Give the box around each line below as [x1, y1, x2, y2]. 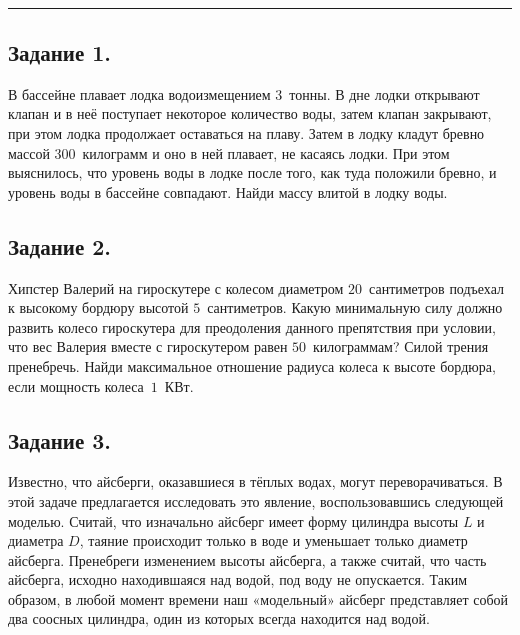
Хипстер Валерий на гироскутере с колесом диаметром [8, 277, 344, 298]
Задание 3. [8, 424, 112, 455]
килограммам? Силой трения [313, 336, 489, 357]
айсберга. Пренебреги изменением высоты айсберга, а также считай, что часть [8, 549, 487, 570]
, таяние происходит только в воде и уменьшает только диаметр [79, 530, 468, 551]
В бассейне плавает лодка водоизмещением [8, 83, 271, 104]
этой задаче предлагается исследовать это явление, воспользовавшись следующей [8, 490, 504, 511]
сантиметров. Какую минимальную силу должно [207, 297, 503, 318]
